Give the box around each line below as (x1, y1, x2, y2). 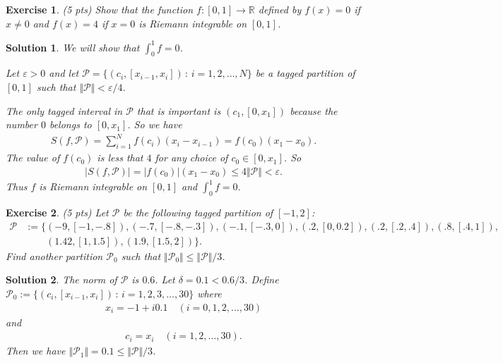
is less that (97, 150, 143, 165)
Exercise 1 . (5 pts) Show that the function (6, 2, 194, 16)
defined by (258, 2, 302, 16)
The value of (6, 150, 60, 165)
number (6, 117, 37, 132)
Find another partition (6, 248, 103, 263)
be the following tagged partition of (123, 205, 273, 220)
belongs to (49, 117, 92, 132)
